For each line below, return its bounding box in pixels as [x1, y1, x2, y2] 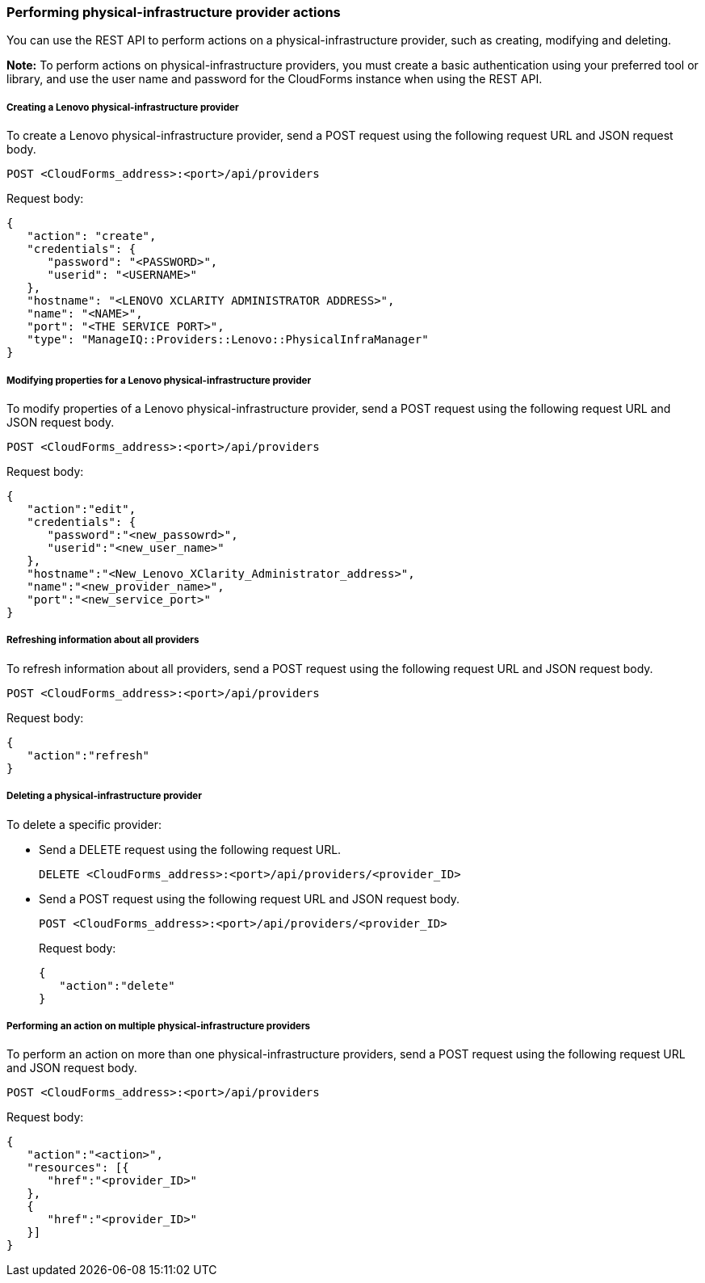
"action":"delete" [59, 978, 175, 992]
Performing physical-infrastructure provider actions [6, 4, 341, 20]
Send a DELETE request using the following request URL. [39, 842, 342, 856]
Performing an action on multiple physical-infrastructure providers [6, 1020, 311, 1032]
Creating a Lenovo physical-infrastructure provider [6, 101, 239, 113]
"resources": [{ [27, 1161, 129, 1175]
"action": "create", [27, 229, 157, 243]
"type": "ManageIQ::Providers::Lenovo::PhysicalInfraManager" [27, 333, 429, 347]
